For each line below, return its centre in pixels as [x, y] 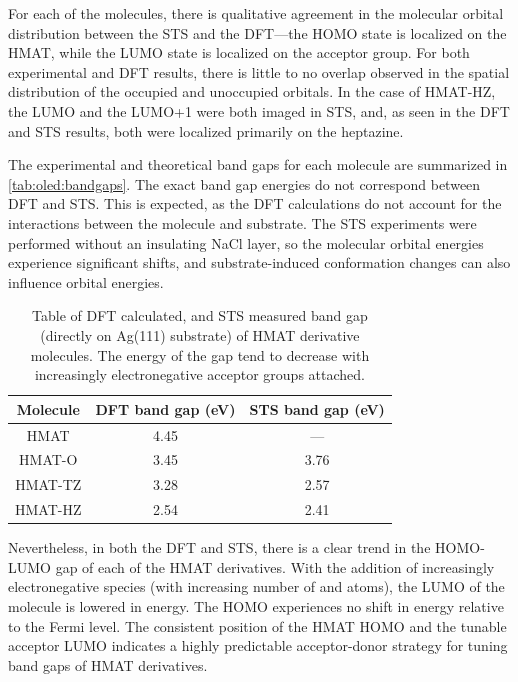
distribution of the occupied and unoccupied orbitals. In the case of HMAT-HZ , [252, 91]
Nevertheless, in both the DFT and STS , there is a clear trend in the [219, 547]
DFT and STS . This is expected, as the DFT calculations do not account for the [255, 203]
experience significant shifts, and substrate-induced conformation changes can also [259, 262]
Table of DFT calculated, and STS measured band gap [200, 315]
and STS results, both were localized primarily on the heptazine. [206, 130]
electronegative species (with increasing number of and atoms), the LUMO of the [256, 586]
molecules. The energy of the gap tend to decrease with [200, 354]
